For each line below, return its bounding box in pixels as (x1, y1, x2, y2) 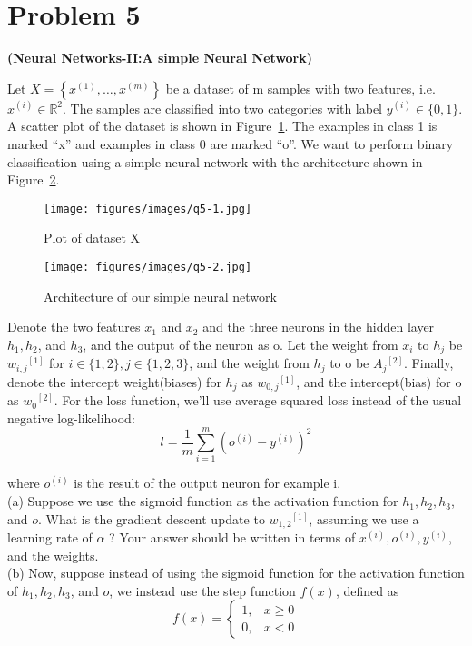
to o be (329, 353, 369, 373)
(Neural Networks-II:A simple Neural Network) (7, 48, 313, 67)
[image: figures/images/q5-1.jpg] (44, 202, 252, 215)
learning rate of (7, 528, 93, 547)
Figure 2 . (7, 170, 60, 189)
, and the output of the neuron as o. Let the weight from (83, 334, 398, 353)
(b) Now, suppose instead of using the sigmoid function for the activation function (7, 563, 465, 582)
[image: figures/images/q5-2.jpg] (44, 260, 252, 273)
